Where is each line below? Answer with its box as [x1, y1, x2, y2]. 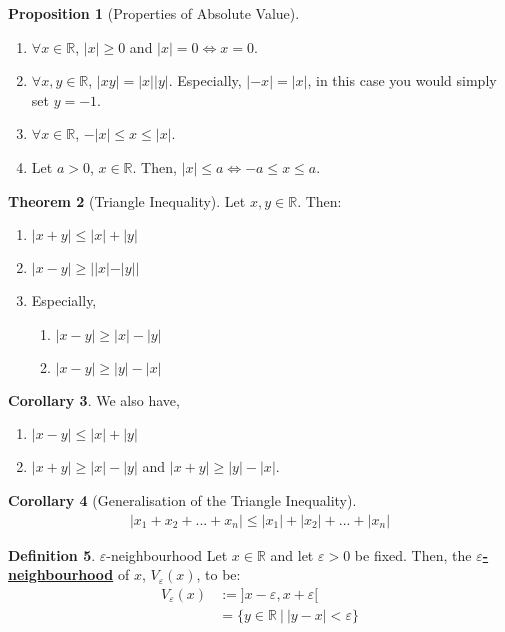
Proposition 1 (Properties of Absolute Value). [8, 3, 300, 23]
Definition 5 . [8, 544, 96, 565]
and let [270, 544, 314, 565]
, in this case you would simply [307, 70, 497, 91]
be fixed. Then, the [354, 544, 472, 565]
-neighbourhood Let [106, 544, 228, 565]
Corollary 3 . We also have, [8, 389, 180, 410]
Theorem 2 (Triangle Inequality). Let [8, 190, 246, 211]
